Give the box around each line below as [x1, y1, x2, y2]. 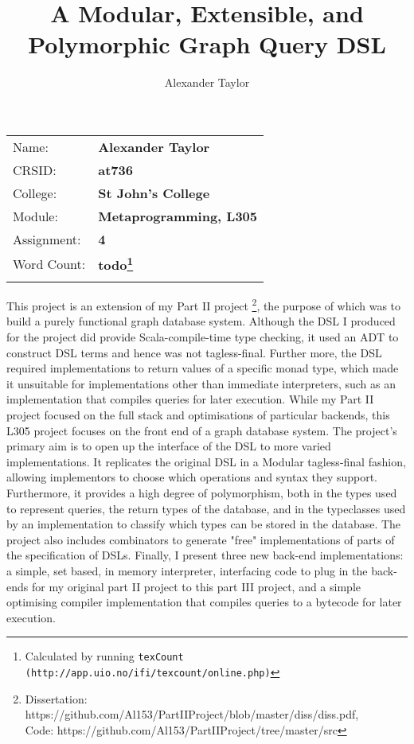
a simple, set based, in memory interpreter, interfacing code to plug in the [6, 562, 368, 578]
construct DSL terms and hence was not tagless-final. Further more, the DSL [6, 344, 382, 360]
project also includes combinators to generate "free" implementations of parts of [6, 531, 395, 547]
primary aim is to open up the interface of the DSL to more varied [6, 438, 331, 454]
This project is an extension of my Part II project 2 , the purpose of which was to [6, 295, 401, 314]
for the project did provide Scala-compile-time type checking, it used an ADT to [6, 329, 399, 345]
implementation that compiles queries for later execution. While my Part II [6, 391, 374, 407]
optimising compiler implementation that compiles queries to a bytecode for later [6, 594, 402, 610]
